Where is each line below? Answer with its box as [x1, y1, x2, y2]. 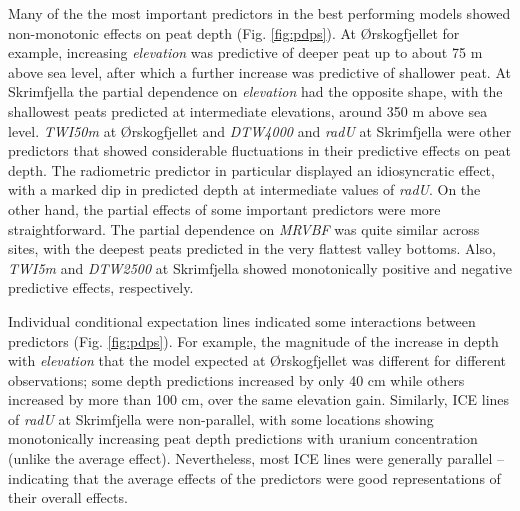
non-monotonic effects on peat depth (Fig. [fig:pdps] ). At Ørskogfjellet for [8, 22, 460, 43]
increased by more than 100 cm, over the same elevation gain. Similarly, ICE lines [8, 389, 510, 410]
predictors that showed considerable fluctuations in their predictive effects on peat [8, 140, 512, 161]
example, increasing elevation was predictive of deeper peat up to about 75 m [8, 42, 483, 63]
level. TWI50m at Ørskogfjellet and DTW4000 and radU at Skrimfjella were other [8, 120, 512, 141]
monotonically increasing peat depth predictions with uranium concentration [8, 428, 478, 449]
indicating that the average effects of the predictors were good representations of [8, 467, 501, 488]
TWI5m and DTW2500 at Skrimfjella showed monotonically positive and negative [8, 257, 512, 278]
